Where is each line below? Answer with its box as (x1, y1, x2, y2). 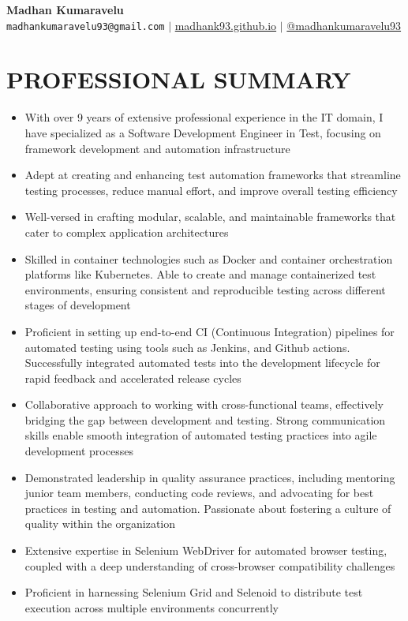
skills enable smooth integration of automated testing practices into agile (24, 427, 377, 443)
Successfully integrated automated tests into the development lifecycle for (24, 354, 380, 371)
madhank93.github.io (174, 17, 277, 33)
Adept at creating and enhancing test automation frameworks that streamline (24, 166, 401, 183)
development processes (24, 443, 133, 459)
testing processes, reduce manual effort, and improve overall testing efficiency (24, 181, 398, 198)
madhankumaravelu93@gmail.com (6, 21, 165, 32)
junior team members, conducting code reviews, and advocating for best (24, 484, 374, 501)
